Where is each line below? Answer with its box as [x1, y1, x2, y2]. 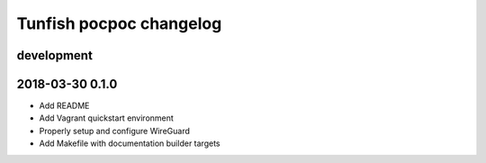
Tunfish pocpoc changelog [16, 14, 222, 33]
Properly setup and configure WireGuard [39, 125, 191, 136]
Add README [39, 100, 90, 112]
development [16, 48, 94, 63]
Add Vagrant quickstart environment [39, 113, 175, 123]
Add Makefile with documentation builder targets [39, 138, 220, 149]
